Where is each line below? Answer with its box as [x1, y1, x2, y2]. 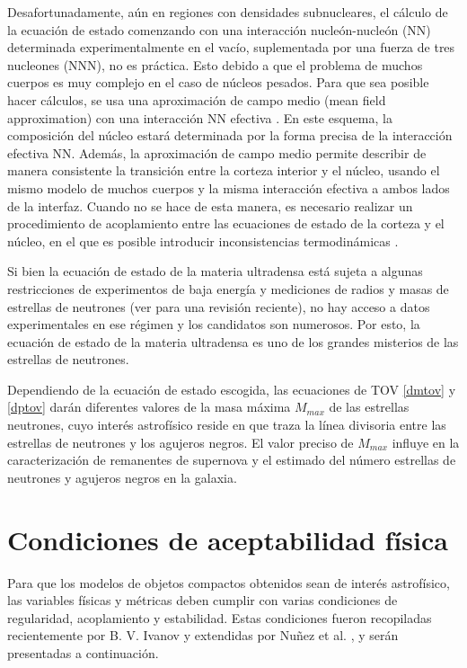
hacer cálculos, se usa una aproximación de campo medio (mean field [7, 90, 386, 109]
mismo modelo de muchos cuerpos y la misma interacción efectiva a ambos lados [7, 178, 450, 197]
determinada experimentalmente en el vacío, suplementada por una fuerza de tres [7, 38, 455, 57]
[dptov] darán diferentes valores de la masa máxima [7, 397, 291, 416]
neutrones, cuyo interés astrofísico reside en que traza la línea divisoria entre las [7, 415, 446, 434]
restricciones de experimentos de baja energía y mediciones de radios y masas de [7, 279, 449, 298]
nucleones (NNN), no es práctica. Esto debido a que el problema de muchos [7, 55, 423, 74]
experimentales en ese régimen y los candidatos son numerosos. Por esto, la [7, 315, 420, 334]
